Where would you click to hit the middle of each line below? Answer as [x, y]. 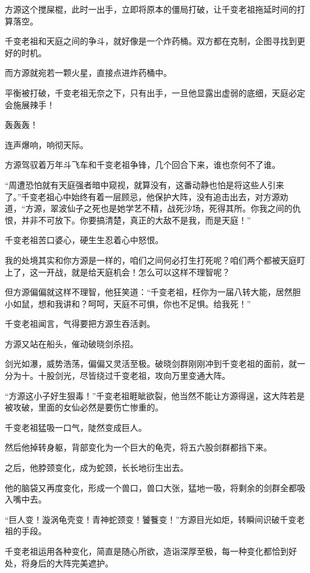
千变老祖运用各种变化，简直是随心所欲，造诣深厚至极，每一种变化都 [138, 551]
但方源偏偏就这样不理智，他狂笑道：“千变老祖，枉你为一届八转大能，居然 [149, 292]
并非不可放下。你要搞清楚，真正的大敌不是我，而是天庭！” [136, 220]
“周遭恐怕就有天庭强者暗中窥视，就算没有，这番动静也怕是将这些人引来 [145, 184]
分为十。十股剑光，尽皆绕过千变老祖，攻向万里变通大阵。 [117, 376]
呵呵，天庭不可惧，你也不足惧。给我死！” [169, 303]
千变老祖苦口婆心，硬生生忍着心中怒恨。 [84, 240]
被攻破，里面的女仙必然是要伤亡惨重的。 [84, 407]
